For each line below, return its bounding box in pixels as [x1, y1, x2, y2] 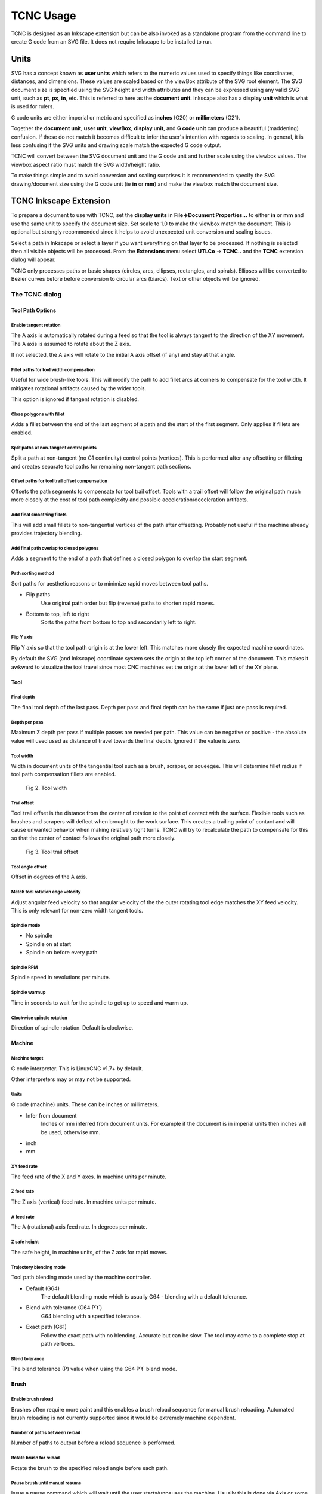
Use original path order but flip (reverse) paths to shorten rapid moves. [41, 599, 215, 607]
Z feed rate [11, 1189, 35, 1195]
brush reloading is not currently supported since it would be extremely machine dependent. [11, 1414, 236, 1422]
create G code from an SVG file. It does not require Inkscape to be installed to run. [11, 38, 213, 45]
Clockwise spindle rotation [11, 1015, 68, 1021]
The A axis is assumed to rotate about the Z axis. [11, 340, 131, 347]
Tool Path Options [11, 307, 57, 314]
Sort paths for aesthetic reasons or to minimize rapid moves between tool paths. [11, 580, 209, 587]
